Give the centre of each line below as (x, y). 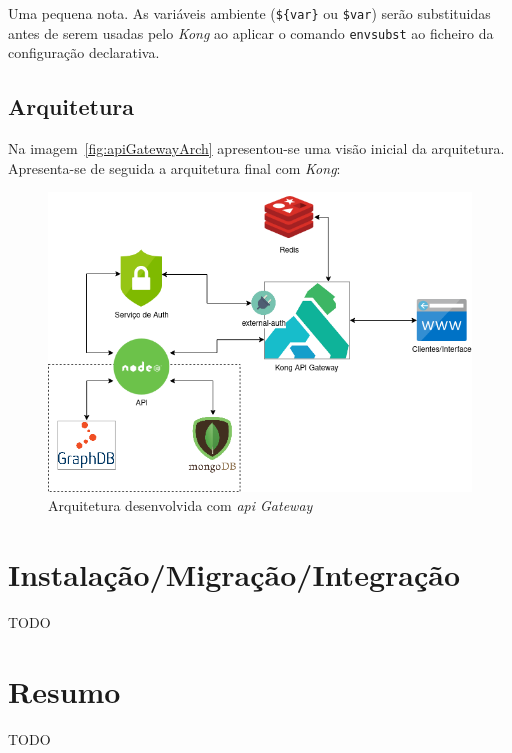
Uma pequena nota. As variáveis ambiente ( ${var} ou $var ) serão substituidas (249, 13)
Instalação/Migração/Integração (234, 574)
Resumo (64, 690)
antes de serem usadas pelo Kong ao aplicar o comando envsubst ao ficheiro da (251, 32)
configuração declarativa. (84, 52)
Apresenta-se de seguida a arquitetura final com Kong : (174, 167)
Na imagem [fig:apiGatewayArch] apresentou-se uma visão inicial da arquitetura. (256, 148)
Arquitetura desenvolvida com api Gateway (180, 505)
